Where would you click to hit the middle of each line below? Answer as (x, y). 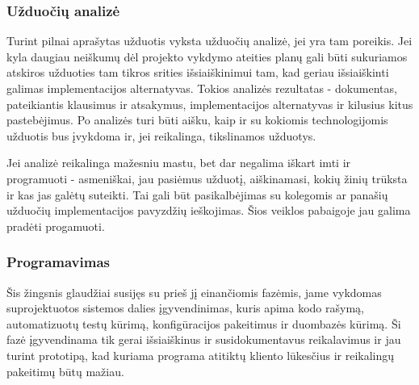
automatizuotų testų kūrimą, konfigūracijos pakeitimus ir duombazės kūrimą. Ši (204, 323)
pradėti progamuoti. (56, 226)
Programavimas (59, 262)
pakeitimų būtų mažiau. (65, 371)
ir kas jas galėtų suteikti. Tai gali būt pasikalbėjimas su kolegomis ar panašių (197, 194)
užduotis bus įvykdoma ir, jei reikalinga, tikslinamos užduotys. (161, 135)
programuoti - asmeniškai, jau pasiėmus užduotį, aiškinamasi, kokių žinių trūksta (207, 178)
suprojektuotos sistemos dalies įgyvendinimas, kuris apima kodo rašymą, (185, 308)
